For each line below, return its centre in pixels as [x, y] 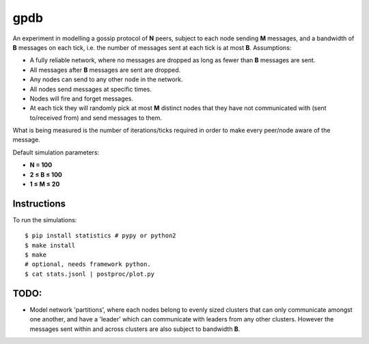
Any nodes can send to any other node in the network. [106, 79]
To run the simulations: [45, 220]
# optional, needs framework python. [88, 264]
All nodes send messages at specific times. [91, 89]
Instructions [39, 203]
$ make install [50, 245]
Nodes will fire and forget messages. [81, 98]
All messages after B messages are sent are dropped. [105, 70]
